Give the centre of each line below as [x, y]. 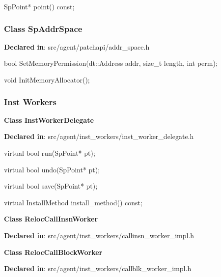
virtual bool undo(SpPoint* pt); [52, 169]
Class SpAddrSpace [43, 28]
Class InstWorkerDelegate [49, 120]
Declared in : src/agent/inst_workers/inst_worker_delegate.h [99, 136]
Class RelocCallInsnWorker [51, 219]
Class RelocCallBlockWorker [53, 252]
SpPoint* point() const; [39, 6]
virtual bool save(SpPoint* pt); [51, 186]
